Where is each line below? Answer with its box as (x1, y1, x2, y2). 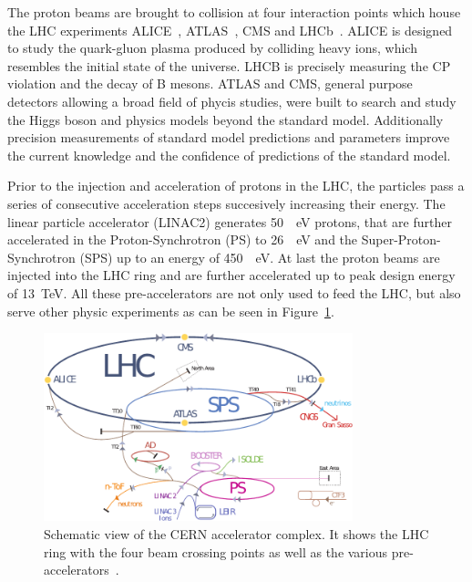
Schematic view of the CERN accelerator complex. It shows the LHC (44, 525, 429, 543)
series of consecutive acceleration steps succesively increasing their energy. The (7, 193, 446, 213)
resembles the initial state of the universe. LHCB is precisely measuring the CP (7, 56, 451, 75)
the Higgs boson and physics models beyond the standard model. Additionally (7, 109, 444, 129)
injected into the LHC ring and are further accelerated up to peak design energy (7, 265, 456, 285)
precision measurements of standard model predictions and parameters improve (7, 128, 450, 147)
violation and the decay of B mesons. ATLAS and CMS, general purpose (7, 74, 413, 93)
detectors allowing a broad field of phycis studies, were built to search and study (7, 91, 457, 110)
